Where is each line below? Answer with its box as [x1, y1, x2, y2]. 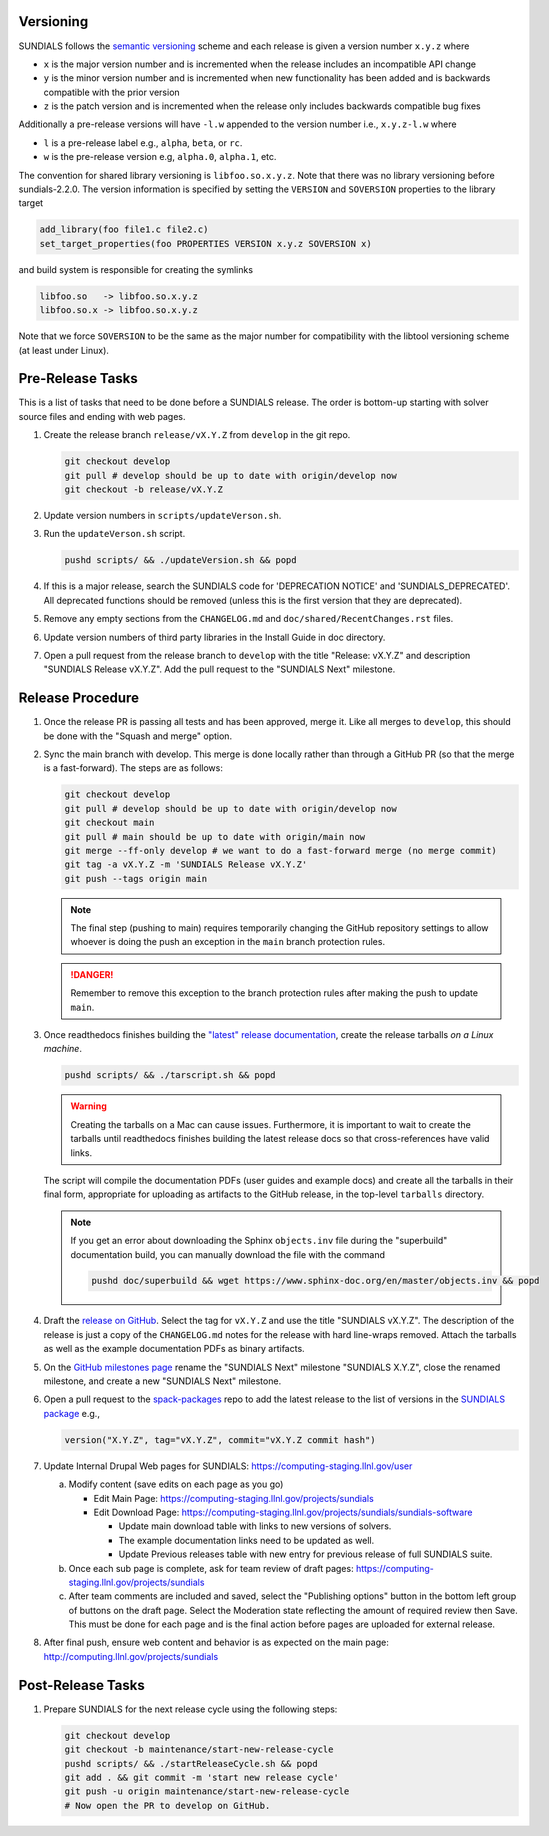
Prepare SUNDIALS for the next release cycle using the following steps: [43, 1703, 338, 1715]
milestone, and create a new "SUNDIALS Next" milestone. [43, 1375, 282, 1387]
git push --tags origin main [64, 873, 208, 884]
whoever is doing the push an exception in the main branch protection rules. [70, 936, 385, 948]
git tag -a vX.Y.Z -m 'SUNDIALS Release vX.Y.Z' [64, 859, 308, 870]
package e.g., [43, 1407, 100, 1419]
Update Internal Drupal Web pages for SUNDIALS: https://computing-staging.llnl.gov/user [43, 1460, 413, 1472]
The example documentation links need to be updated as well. [118, 1534, 375, 1546]
